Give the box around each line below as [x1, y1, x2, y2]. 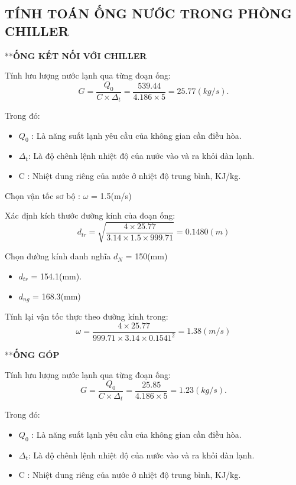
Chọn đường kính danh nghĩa [5, 250, 111, 262]
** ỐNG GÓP [5, 349, 60, 361]
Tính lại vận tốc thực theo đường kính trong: [5, 310, 168, 323]
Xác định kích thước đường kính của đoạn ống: [5, 209, 175, 222]
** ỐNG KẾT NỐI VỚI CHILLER [5, 49, 147, 61]
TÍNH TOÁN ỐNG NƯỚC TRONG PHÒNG [5, 4, 292, 22]
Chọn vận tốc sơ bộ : [5, 189, 81, 201]
